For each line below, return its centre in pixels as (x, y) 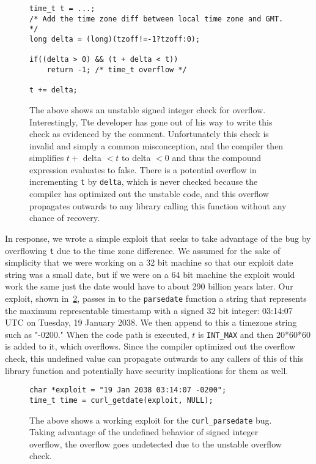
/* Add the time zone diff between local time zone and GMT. (156, 19)
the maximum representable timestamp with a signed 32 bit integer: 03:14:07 (149, 310)
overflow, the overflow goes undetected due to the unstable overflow (156, 443)
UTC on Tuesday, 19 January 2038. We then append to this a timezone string (151, 322)
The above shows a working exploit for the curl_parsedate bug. (151, 420)
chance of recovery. (64, 218)
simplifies (47, 158)
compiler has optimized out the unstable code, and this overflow (149, 194)
